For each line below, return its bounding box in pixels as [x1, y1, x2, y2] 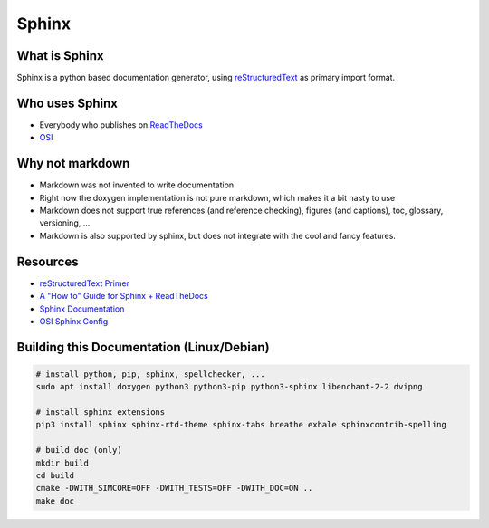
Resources [16, 254, 79, 269]
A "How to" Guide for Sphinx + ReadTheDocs [39, 291, 208, 302]
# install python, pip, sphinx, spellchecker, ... [35, 369, 266, 379]
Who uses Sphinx [16, 95, 118, 110]
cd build [35, 471, 75, 481]
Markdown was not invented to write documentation [39, 179, 235, 190]
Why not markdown [16, 156, 130, 171]
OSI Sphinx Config [39, 315, 109, 326]
